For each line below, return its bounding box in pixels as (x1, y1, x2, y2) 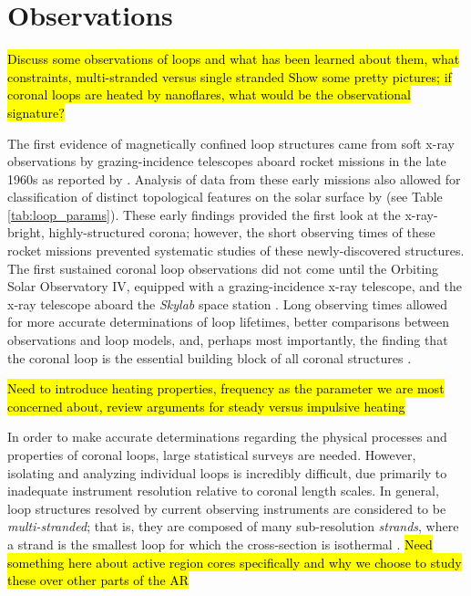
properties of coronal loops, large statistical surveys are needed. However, (7, 445, 416, 464)
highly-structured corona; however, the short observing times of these (48, 223, 435, 242)
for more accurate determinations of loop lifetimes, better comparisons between (7, 312, 450, 331)
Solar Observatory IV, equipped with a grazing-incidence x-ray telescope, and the (7, 277, 462, 296)
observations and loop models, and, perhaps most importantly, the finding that (7, 330, 448, 350)
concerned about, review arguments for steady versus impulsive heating (7, 396, 405, 415)
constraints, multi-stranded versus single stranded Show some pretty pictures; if (7, 67, 452, 86)
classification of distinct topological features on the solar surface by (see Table (7, 187, 443, 206)
